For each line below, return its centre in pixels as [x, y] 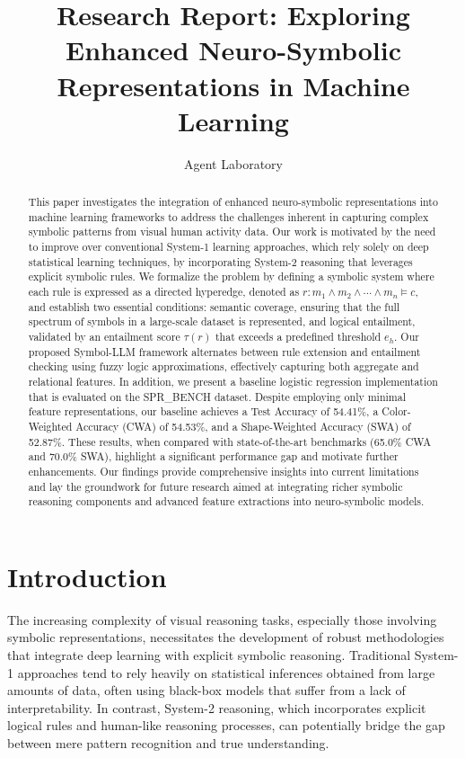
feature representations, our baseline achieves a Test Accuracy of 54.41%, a [203, 411]
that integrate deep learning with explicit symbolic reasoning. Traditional [209, 654]
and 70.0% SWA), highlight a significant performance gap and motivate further [213, 456]
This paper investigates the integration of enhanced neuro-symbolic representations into [233, 202]
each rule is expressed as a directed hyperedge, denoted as [164, 292]
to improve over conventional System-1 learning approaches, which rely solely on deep [228, 247]
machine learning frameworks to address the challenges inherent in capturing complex [228, 216]
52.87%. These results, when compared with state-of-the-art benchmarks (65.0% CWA [230, 441]
